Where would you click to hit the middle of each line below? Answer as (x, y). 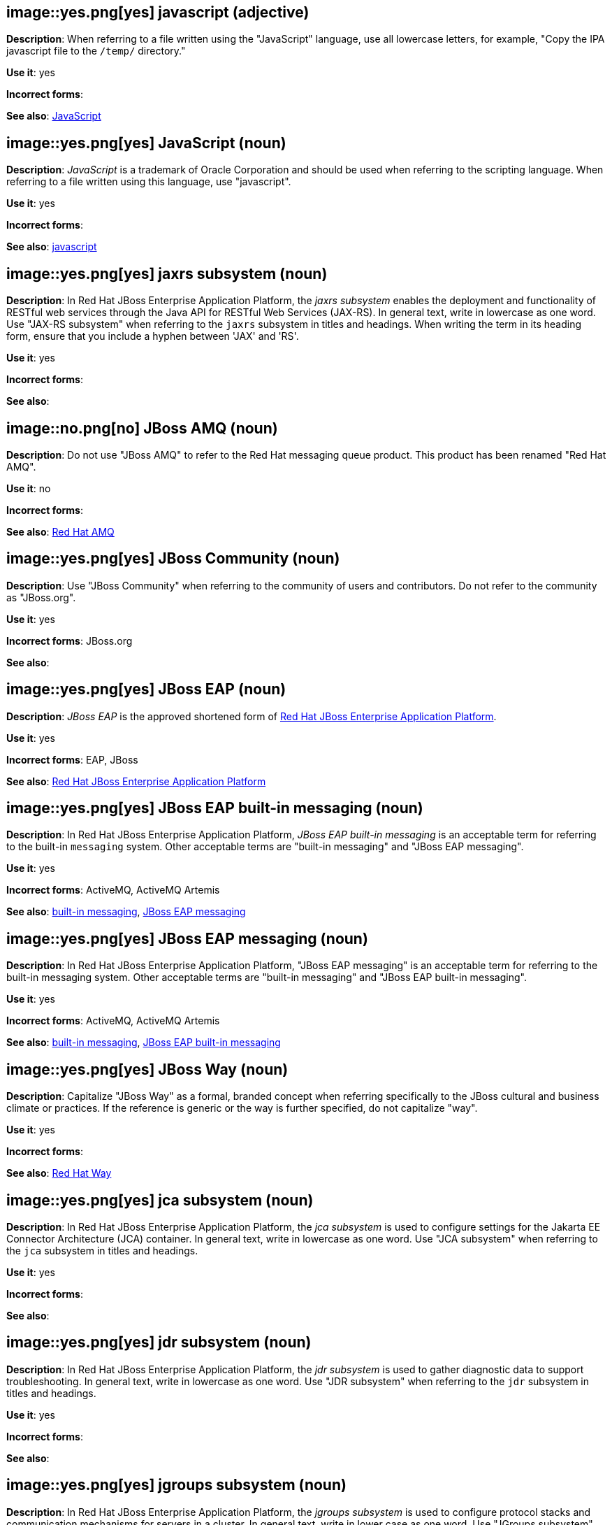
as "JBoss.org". (41, 597)
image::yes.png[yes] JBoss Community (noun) (173, 559)
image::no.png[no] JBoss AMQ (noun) (142, 428)
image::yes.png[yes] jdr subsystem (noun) (159, 1343)
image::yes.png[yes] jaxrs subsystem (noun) (167, 273)
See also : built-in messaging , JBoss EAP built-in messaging (144, 1043)
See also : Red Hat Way (59, 1173)
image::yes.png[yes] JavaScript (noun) (146, 143)
